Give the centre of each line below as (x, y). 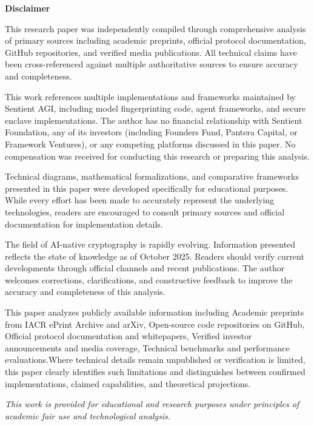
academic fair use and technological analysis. (88, 415)
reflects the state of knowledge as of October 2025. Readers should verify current (155, 256)
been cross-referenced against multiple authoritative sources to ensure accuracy (152, 64)
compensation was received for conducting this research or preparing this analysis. (157, 156)
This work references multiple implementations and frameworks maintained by (150, 96)
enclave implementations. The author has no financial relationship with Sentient (154, 120)
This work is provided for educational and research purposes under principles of (152, 404)
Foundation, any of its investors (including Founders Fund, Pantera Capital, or (151, 132)
